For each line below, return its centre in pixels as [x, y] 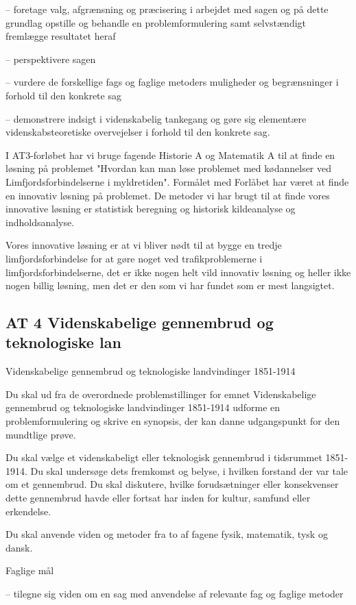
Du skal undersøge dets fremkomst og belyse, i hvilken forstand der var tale [189, 470]
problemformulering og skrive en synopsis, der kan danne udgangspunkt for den [173, 421]
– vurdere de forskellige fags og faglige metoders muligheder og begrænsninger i [172, 82]
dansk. [19, 547]
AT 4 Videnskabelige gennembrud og [140, 322]
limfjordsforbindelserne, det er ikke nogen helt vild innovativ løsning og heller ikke [178, 272]
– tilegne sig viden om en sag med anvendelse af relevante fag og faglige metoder [175, 593]
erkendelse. [28, 511]
